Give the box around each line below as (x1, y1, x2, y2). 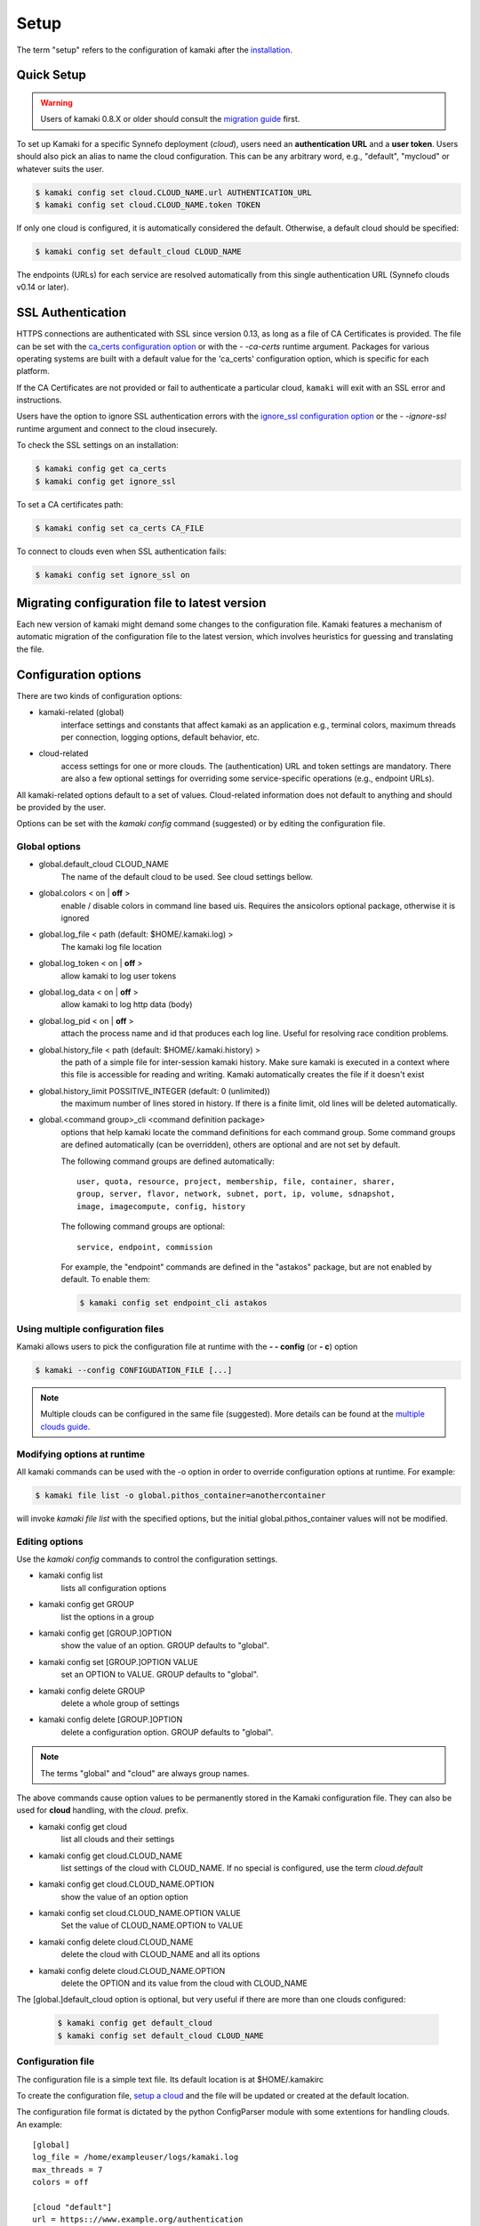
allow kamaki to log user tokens (60, 971, 177, 981)
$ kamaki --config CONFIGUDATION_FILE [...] (35, 1365, 233, 1376)
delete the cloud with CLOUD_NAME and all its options (60, 1949, 260, 1960)
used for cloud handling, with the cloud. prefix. (16, 1805, 188, 1816)
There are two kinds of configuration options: (16, 690, 182, 701)
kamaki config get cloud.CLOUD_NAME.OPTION (38, 1879, 215, 1889)
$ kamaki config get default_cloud (57, 2018, 212, 2028)
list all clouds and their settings (60, 1834, 175, 1845)
